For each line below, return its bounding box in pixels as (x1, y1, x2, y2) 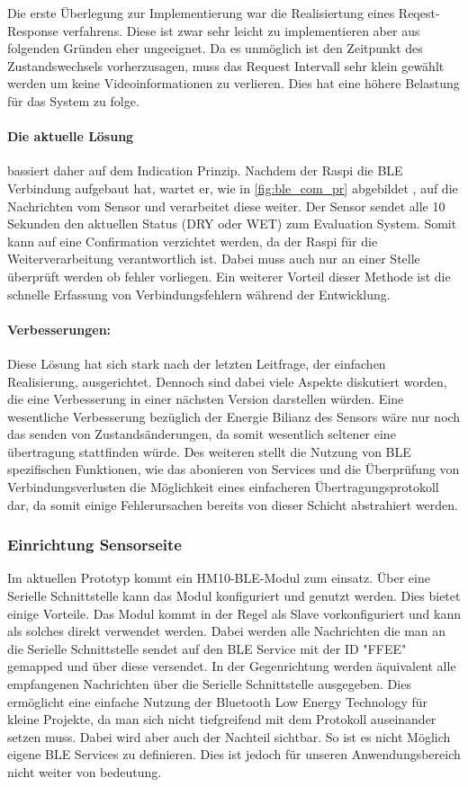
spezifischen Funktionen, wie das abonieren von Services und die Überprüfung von (7, 460, 460, 478)
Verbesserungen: (7, 319, 112, 338)
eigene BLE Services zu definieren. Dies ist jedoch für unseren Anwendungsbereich (7, 745, 461, 764)
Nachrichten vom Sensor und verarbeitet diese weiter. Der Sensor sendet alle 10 (7, 196, 445, 215)
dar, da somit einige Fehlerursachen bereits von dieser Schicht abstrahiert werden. (7, 495, 459, 514)
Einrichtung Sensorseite (7, 533, 182, 556)
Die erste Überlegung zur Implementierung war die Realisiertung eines (7, 4, 395, 22)
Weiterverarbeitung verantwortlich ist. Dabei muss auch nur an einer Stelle (7, 249, 420, 268)
